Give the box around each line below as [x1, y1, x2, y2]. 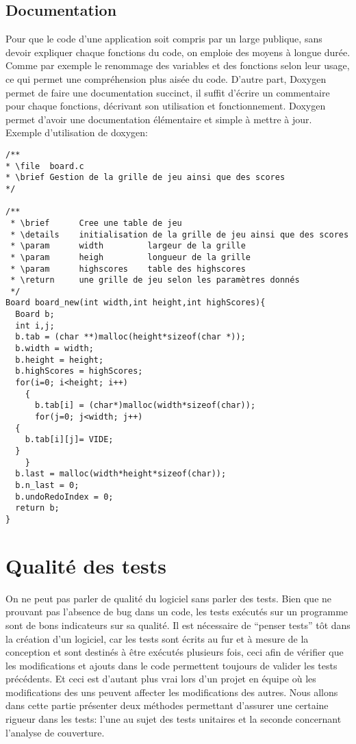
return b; [15, 503, 60, 513]
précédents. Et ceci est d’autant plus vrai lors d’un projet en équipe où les [5, 671, 316, 686]
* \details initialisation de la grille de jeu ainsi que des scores [10, 229, 349, 240]
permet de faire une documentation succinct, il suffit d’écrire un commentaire [5, 85, 330, 99]
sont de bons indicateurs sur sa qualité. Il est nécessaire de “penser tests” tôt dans [5, 617, 351, 632]
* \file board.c [5, 161, 84, 171]
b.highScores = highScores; [15, 366, 143, 376]
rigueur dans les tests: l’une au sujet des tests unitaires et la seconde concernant [5, 712, 342, 726]
